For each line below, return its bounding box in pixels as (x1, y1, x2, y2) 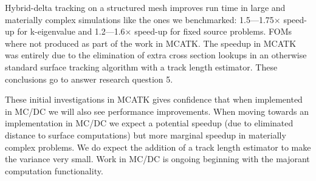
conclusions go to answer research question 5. (5, 72, 173, 85)
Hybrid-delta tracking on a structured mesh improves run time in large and (5, 1, 286, 13)
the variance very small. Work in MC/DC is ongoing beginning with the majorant (5, 152, 310, 165)
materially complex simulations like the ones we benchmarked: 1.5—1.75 (5, 13, 274, 26)
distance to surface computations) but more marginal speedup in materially (5, 128, 286, 141)
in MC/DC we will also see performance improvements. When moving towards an (5, 104, 309, 117)
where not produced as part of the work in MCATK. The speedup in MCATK (5, 36, 297, 49)
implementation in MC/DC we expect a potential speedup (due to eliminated (5, 117, 294, 129)
